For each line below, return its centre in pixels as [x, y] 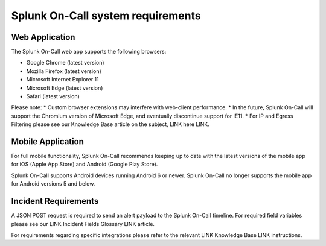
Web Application [43, 37]
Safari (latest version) [53, 96]
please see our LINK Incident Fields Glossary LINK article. [83, 224]
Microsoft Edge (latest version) [65, 88]
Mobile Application [48, 141]
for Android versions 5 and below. [53, 184]
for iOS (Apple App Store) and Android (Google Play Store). [85, 164]
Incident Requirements [55, 201]
